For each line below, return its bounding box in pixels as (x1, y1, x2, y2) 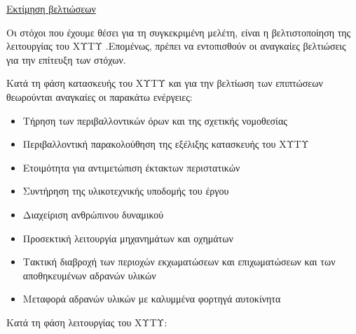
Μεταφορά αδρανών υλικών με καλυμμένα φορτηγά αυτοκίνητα (22, 291, 281, 306)
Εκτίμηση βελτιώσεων (6, 1, 96, 15)
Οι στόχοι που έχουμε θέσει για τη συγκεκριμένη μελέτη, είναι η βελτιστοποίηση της (6, 25, 351, 39)
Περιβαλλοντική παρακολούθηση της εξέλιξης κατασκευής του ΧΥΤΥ (22, 137, 309, 151)
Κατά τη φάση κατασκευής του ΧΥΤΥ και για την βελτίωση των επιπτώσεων (6, 76, 323, 90)
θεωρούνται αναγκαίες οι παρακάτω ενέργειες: (6, 89, 193, 104)
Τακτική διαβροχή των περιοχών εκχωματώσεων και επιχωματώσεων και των (22, 254, 336, 269)
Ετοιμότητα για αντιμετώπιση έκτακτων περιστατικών (22, 160, 240, 174)
